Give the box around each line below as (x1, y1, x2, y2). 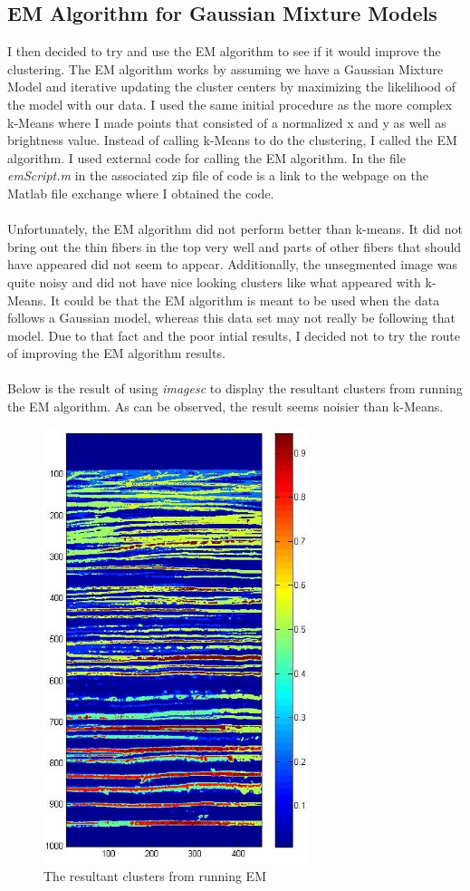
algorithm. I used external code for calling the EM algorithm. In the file (7, 148, 406, 167)
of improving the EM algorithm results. (7, 344, 225, 363)
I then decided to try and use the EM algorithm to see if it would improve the (7, 42, 441, 61)
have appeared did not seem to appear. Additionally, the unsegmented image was (7, 255, 457, 274)
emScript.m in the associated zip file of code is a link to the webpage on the (7, 166, 428, 185)
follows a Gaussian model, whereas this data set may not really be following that (7, 308, 456, 327)
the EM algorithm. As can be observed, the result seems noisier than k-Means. (7, 397, 444, 416)
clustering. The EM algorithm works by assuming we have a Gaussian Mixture (7, 59, 444, 78)
